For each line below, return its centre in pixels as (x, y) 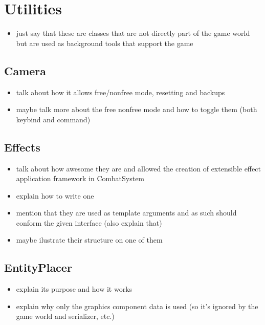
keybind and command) (53, 119)
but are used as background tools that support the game (105, 43)
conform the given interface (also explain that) (89, 222)
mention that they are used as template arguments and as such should (126, 213)
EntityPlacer (38, 267)
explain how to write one (55, 195)
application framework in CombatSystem (80, 178)
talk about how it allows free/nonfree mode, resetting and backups (120, 92)
